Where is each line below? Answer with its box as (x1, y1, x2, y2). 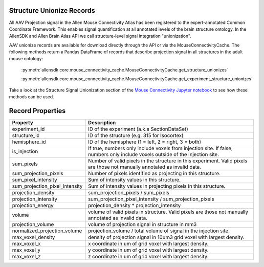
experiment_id (12, 125, 45, 132)
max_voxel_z (12, 253, 41, 260)
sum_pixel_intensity (12, 176, 57, 183)
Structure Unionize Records (9, 6, 95, 15)
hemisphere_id (12, 138, 46, 145)
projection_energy (12, 202, 54, 209)
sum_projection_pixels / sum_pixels (88, 189, 170, 196)
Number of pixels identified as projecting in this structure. (88, 170, 221, 177)
